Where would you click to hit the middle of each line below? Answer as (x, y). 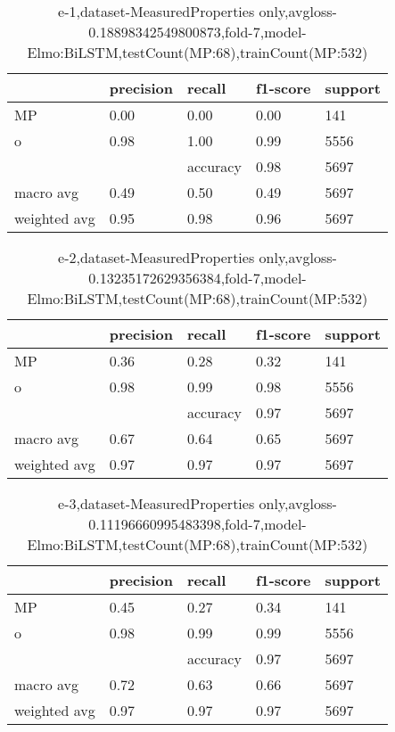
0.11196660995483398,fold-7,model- (197, 524)
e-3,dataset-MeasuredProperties (156, 503)
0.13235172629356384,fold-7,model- (197, 278)
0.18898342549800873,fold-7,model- (197, 32)
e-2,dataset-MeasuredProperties (156, 257)
